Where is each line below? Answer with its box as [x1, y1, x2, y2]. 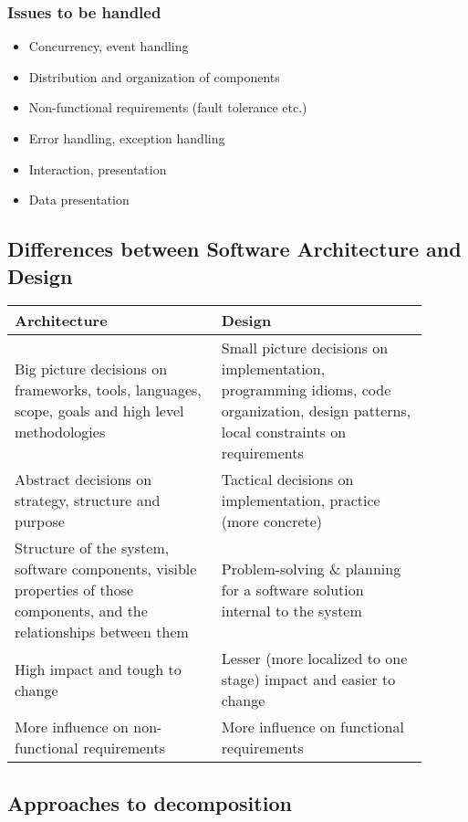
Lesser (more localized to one [221, 648, 408, 669]
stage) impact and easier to [221, 669, 396, 690]
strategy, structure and [15, 490, 161, 511]
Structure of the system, [15, 537, 170, 559]
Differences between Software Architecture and [7, 235, 462, 263]
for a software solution [221, 579, 364, 601]
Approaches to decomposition [7, 788, 292, 817]
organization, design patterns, [221, 400, 411, 422]
